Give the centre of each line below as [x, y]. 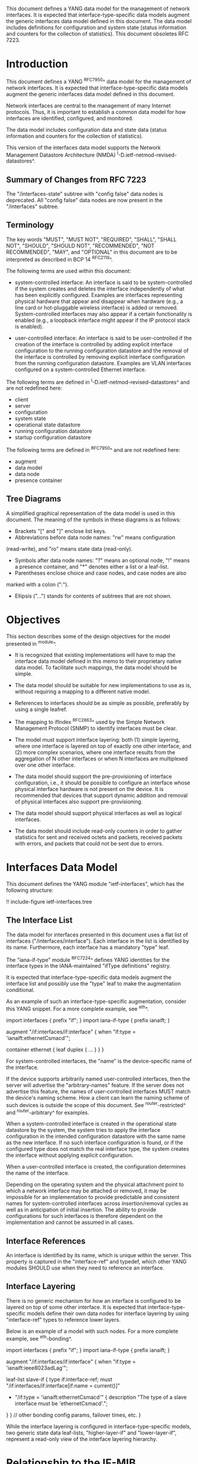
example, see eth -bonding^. [39, 1338]
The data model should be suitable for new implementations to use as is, [103, 685]
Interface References [46, 1241]
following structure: [30, 890]
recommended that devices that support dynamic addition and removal [101, 795]
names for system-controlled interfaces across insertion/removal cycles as [97, 1204]
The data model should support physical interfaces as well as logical [98, 813]
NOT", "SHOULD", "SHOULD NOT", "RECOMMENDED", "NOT [80, 245]
